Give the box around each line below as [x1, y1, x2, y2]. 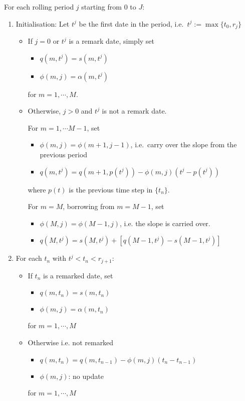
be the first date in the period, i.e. [79, 18, 184, 29]
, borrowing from [63, 201, 115, 212]
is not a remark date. [102, 106, 167, 116]
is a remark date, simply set [69, 36, 155, 46]
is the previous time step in [69, 184, 153, 194]
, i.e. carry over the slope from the [130, 139, 237, 150]
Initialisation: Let [16, 18, 70, 29]
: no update [68, 370, 104, 381]
